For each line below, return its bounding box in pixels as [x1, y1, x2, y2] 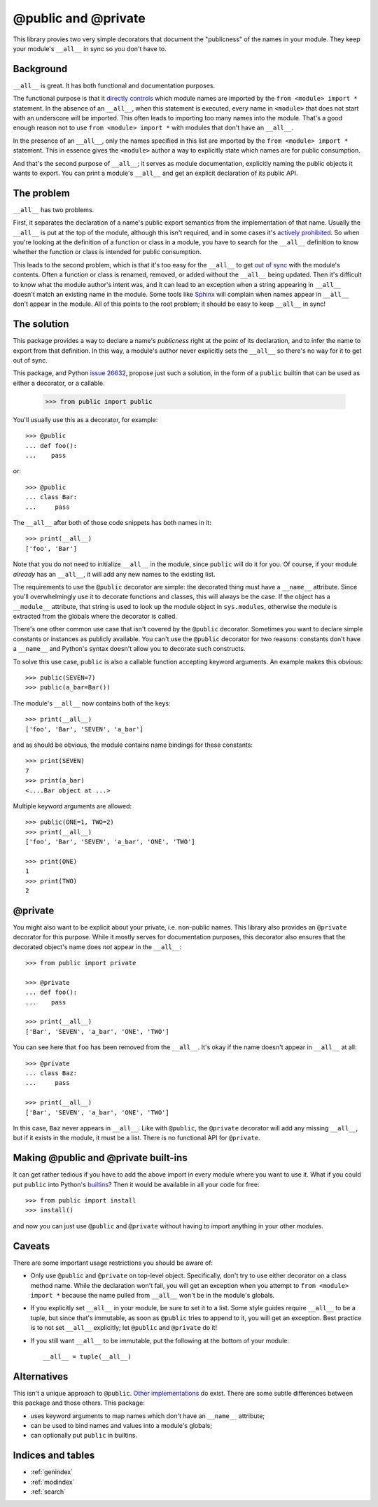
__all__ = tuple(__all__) [43, 1352, 132, 1361]
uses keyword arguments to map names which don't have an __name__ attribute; [30, 1411, 265, 1420]
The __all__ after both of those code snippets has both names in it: [13, 518, 211, 526]
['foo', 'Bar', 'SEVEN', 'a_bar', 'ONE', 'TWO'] [25, 838, 195, 846]
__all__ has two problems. [13, 205, 94, 213]
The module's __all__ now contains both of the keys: [13, 699, 171, 707]
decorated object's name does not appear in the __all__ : [13, 942, 182, 951]
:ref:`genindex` [30, 1468, 73, 1476]
